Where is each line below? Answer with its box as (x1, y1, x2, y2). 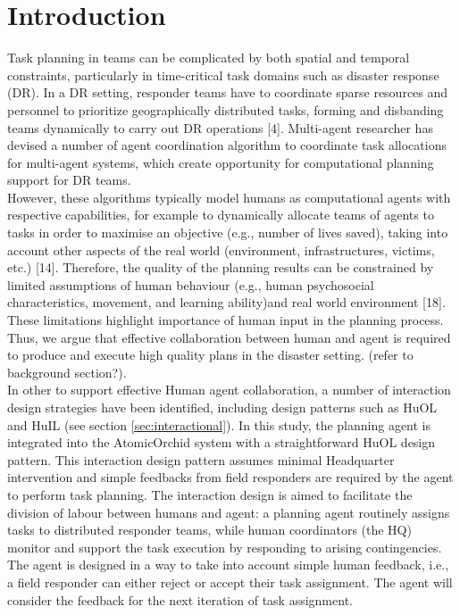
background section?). (7, 362, 127, 381)
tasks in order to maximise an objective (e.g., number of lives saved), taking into (7, 223, 448, 242)
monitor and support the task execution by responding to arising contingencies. (7, 537, 442, 556)
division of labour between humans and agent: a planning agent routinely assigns (7, 503, 450, 521)
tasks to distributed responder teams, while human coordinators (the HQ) (7, 520, 412, 539)
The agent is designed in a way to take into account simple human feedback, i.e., (7, 555, 449, 574)
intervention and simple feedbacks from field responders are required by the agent (7, 468, 454, 486)
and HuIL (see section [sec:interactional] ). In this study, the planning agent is (7, 415, 431, 434)
